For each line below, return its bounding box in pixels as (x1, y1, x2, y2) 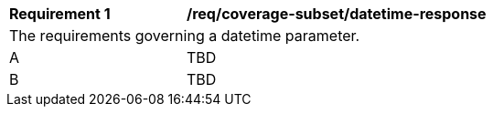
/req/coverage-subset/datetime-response (187, 5, 487, 23)
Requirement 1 (9, 5, 111, 23)
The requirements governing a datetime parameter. (9, 26, 360, 45)
